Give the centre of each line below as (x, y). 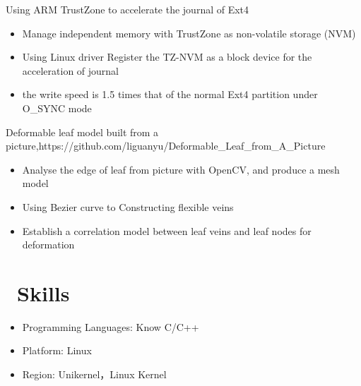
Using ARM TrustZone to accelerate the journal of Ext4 (128, 9)
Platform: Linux (57, 350)
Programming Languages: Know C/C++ (111, 326)
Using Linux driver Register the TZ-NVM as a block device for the (167, 57)
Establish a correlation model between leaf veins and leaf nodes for (167, 230)
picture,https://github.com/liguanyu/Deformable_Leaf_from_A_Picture (166, 146)
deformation (48, 245)
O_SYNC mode (57, 108)
